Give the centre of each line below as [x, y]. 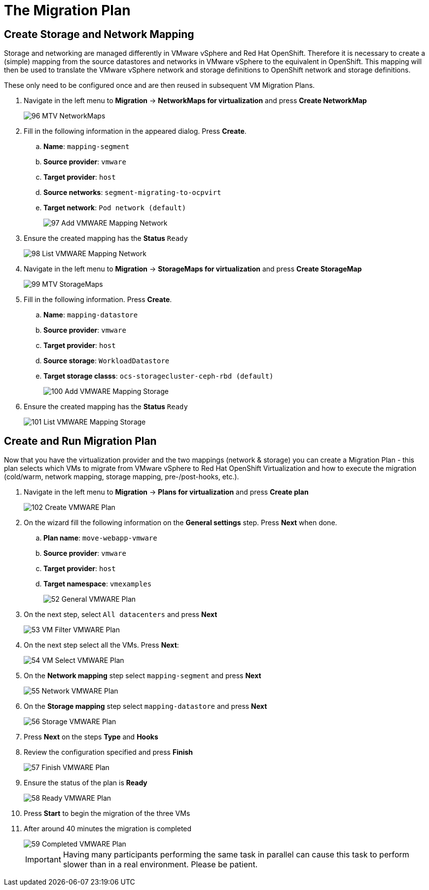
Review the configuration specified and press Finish [108, 752]
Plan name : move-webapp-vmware [100, 538]
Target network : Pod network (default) [115, 208]
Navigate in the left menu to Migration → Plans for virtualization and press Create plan [166, 492]
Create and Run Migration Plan [80, 441]
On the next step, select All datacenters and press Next [121, 615]
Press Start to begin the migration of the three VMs [107, 813]
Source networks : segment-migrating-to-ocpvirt [132, 193]
